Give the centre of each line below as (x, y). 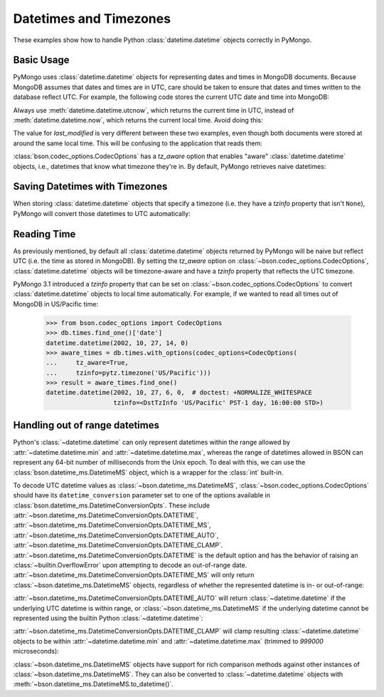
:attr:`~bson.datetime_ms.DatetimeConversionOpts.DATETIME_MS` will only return (134, 575)
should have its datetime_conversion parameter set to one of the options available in (142, 495)
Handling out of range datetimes (86, 425)
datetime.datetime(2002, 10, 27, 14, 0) (117, 343)
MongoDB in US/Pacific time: (56, 304)
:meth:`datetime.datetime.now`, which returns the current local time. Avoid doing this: (138, 120)
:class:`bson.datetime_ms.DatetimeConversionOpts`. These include (112, 505)
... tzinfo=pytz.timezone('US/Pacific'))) (128, 373)
